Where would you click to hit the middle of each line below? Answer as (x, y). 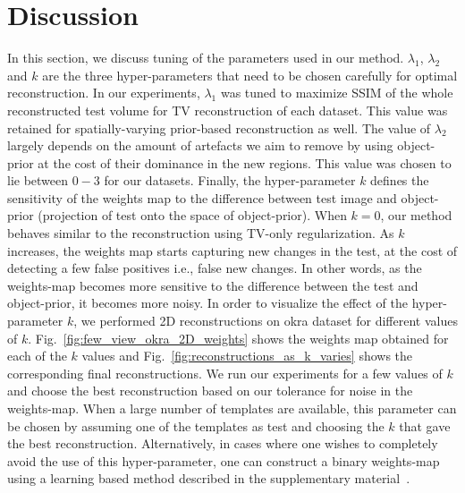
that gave (425, 425)
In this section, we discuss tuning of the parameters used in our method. (206, 58)
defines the (400, 180)
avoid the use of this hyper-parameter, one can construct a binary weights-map (224, 460)
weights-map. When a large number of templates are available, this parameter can (232, 408)
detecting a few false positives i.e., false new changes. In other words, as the (215, 268)
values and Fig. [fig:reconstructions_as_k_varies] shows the (247, 356)
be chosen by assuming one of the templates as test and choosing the (196, 425)
